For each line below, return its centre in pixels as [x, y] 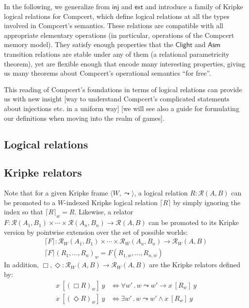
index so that [24, 212]
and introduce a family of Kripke [194, 6]
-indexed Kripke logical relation [111, 202]
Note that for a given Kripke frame [56, 193]
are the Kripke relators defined [195, 265]
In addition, [21, 265]
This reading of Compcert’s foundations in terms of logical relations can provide [123, 89]
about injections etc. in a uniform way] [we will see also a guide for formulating [122, 108]
